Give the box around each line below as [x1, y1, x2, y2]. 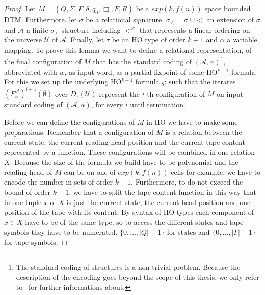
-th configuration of [144, 88, 205, 99]
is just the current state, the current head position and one [66, 196, 251, 207]
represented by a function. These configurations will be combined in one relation [4, 146, 255, 157]
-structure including [59, 24, 121, 35]
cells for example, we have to [171, 166, 261, 177]
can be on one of [64, 166, 116, 177]
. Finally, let [66, 34, 104, 45]
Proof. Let [4, 3, 36, 13]
